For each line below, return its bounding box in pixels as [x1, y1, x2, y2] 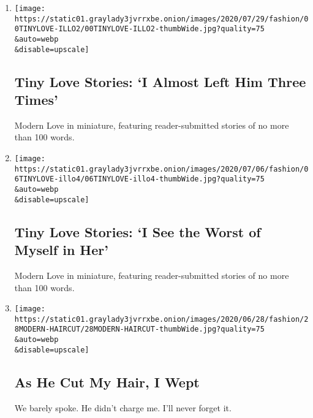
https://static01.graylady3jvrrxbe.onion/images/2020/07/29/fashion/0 [14, 14, 309, 23]
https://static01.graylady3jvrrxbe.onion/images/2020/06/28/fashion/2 [14, 314, 309, 324]
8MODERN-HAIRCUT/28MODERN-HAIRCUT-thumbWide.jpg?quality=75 [14, 325, 265, 334]
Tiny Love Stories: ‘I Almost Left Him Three [14, 72, 306, 91]
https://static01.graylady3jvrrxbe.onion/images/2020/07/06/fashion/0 [14, 164, 309, 173]
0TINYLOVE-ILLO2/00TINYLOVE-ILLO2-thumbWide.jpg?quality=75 [14, 25, 265, 34]
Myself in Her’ [14, 240, 108, 259]
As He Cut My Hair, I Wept [14, 372, 200, 391]
